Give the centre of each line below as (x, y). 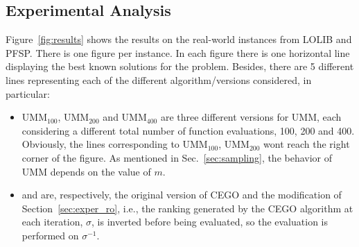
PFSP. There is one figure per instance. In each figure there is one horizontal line (178, 52)
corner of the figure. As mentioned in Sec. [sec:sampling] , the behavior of (177, 157)
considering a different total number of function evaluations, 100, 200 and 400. (188, 130)
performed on (50, 235)
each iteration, (52, 222)
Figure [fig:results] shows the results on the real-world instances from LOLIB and (179, 39)
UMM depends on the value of (86, 171)
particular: (28, 93)
